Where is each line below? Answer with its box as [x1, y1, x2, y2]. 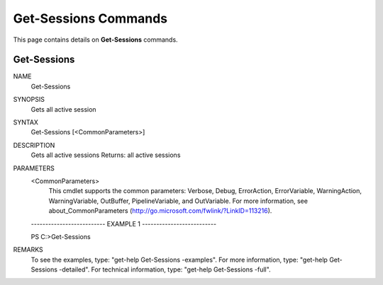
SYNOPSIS [13, 95, 45, 104]
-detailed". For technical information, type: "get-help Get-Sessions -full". [59, 265, 271, 274]
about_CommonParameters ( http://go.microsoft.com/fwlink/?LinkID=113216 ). [48, 207, 272, 215]
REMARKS [13, 245, 43, 254]
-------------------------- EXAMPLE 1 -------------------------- [30, 219, 216, 228]
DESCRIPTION [13, 141, 55, 149]
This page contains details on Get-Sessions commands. [13, 35, 178, 44]
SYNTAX [13, 118, 39, 127]
